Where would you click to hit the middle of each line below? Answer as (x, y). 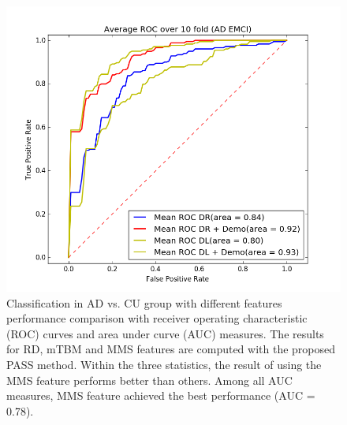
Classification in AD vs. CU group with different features (144, 302)
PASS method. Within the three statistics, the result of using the (164, 365)
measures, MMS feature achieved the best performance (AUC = (161, 395)
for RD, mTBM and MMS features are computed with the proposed (171, 349)
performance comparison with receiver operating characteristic (157, 318)
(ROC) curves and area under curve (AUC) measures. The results (165, 333)
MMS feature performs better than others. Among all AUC (149, 380)
